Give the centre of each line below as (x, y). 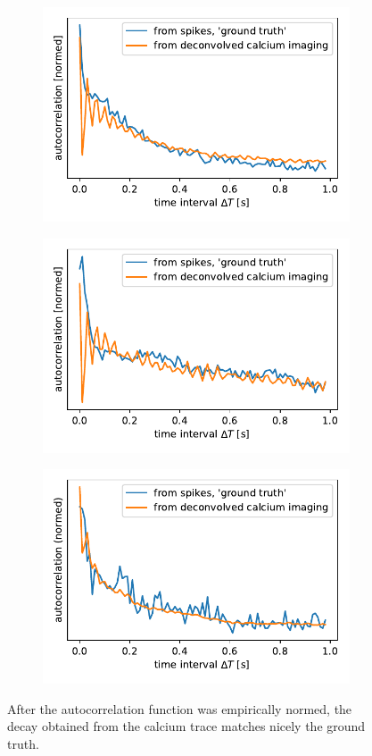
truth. (23, 743)
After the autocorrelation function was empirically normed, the (180, 708)
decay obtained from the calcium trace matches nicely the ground (186, 726)
